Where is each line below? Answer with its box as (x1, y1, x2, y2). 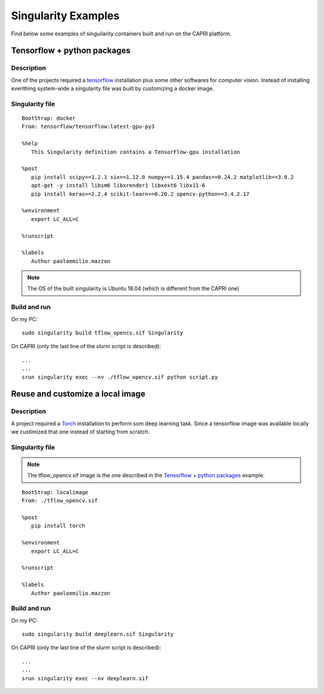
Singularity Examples (11, 9, 120, 22)
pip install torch (31, 522, 85, 530)
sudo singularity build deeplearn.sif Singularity (22, 631, 174, 638)
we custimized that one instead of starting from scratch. (11, 428, 150, 435)
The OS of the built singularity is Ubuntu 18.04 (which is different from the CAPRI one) (27, 285, 239, 292)
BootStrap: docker (22, 115, 76, 122)
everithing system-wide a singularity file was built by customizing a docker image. (11, 85, 214, 92)
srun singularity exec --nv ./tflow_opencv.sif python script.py (22, 373, 218, 381)
